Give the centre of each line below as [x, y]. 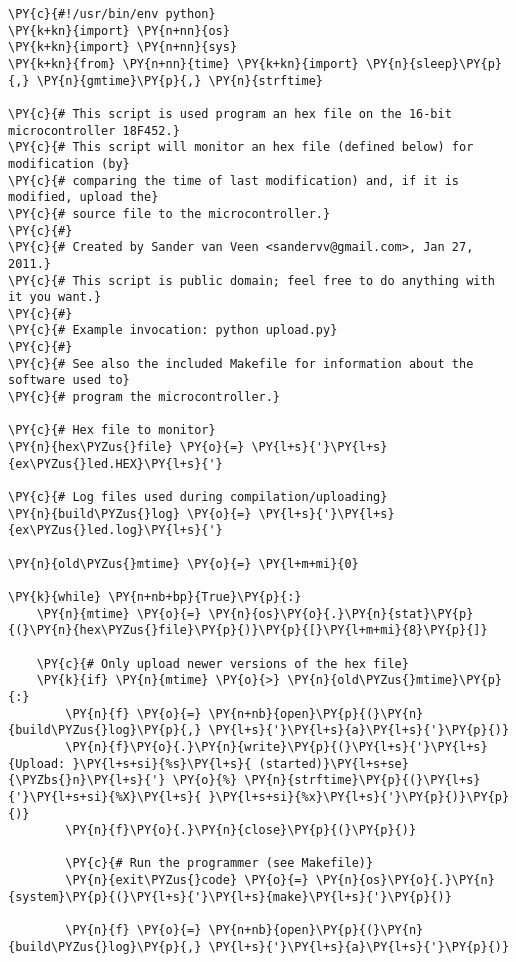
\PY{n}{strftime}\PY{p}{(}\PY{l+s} [362, 780]
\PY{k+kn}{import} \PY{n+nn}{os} [119, 30]
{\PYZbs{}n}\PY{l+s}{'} [87, 780]
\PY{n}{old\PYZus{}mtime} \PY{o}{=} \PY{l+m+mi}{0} [183, 563]
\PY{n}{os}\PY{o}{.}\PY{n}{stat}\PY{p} [341, 613]
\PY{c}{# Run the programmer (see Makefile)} [219, 863]
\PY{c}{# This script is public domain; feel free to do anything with [251, 280]
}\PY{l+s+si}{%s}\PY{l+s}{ [162, 763]
